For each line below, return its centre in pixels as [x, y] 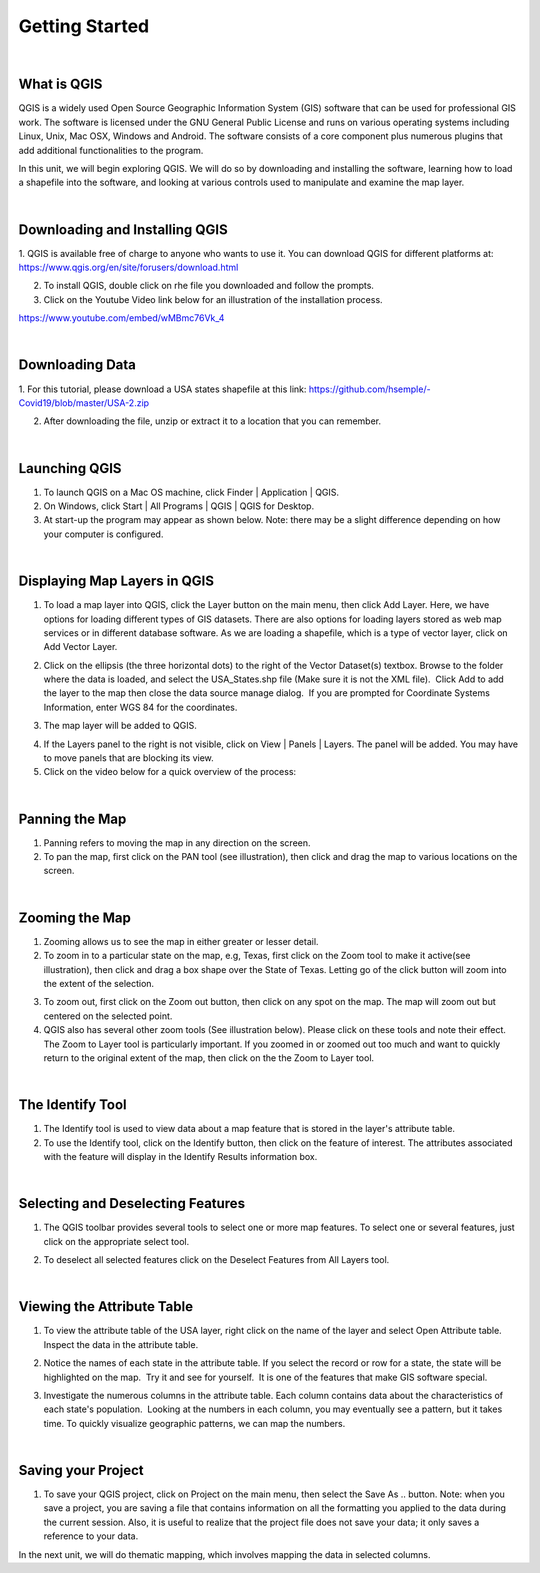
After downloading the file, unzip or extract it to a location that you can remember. [212, 421]
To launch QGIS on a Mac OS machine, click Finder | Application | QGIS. [191, 492]
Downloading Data [77, 365]
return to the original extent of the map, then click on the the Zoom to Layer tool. [209, 1057]
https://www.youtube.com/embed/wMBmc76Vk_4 [121, 318]
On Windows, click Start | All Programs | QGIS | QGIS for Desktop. [179, 506]
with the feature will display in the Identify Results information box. [180, 1156]
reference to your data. [91, 1536]
